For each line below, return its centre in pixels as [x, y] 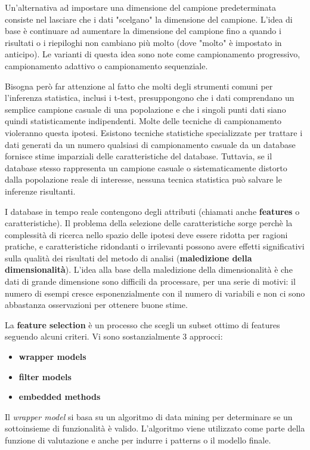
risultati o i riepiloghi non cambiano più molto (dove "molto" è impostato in [143, 42]
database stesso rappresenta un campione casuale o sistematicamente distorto [146, 167]
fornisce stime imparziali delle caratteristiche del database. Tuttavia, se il [139, 156]
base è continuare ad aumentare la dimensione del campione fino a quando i [143, 31]
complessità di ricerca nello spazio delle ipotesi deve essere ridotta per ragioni [146, 234]
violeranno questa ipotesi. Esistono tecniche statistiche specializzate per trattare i [154, 132]
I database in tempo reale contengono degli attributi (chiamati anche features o [152, 211]
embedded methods [60, 397]
